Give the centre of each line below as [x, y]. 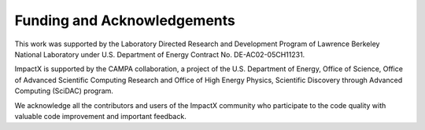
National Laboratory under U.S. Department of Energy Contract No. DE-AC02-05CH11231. [160, 54]
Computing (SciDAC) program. [64, 91]
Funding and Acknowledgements [125, 20]
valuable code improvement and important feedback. [100, 116]
